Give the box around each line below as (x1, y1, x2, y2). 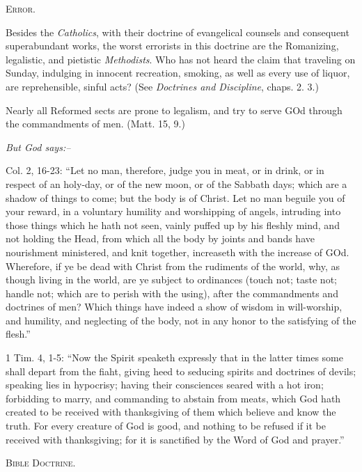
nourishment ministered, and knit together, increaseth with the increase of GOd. (6, 244, 349, 259)
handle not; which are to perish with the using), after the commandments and (6, 285, 338, 300)
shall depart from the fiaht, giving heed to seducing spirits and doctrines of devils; (6, 363, 356, 378)
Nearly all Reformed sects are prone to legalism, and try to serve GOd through (6, 102, 343, 117)
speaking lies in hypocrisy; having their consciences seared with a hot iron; (6, 377, 324, 392)
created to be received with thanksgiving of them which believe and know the (6, 404, 336, 419)
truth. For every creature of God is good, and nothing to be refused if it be (6, 418, 326, 433)
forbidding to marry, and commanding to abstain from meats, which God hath (6, 391, 341, 405)
